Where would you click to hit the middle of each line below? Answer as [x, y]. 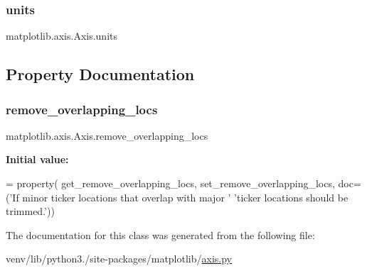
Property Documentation [100, 74]
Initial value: [37, 159]
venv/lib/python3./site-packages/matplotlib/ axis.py [119, 259]
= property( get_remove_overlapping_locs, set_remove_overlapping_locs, [170, 183]
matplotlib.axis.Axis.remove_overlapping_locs [107, 135]
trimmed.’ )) [30, 211]
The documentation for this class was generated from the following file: [160, 234]
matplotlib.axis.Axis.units [62, 36]
